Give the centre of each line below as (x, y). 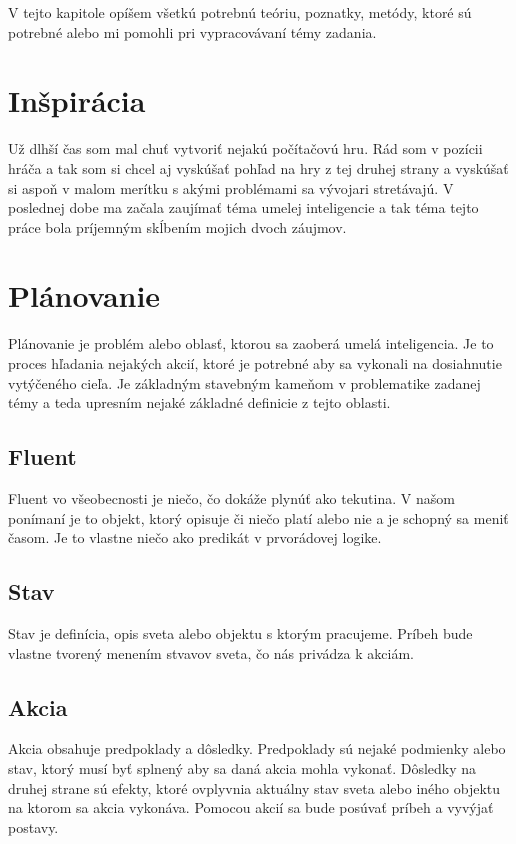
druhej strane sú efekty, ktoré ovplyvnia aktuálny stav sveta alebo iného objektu (254, 787)
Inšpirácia (77, 100)
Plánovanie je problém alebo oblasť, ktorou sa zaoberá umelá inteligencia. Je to (251, 343)
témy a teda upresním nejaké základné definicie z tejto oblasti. (199, 402)
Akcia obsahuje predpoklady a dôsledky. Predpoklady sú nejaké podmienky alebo (257, 748)
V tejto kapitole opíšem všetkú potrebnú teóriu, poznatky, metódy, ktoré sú (240, 12)
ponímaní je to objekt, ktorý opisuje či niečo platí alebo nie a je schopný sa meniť (258, 517)
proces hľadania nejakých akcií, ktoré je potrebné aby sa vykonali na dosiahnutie (255, 363)
